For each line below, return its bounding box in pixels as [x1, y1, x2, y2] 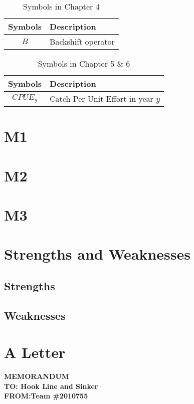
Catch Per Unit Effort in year [50, 93, 153, 104]
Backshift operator [50, 36, 115, 47]
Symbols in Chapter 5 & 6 [38, 58, 130, 69]
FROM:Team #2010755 [4, 390, 88, 401]
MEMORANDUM [4, 371, 70, 381]
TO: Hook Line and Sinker [4, 380, 98, 391]
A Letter [4, 342, 66, 362]
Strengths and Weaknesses [4, 244, 190, 264]
